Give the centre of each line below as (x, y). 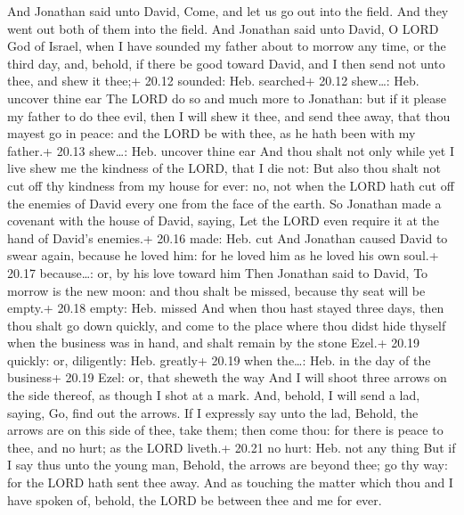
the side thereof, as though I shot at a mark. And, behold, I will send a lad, (214, 395)
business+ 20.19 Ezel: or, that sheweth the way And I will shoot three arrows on (227, 377)
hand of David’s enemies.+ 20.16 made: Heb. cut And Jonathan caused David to (228, 237)
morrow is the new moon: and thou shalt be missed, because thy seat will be (216, 290)
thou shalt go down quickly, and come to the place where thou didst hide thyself (227, 325)
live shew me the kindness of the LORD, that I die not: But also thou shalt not (224, 168)
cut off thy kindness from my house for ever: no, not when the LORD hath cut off (231, 185)
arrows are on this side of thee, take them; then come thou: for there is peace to (225, 430)
